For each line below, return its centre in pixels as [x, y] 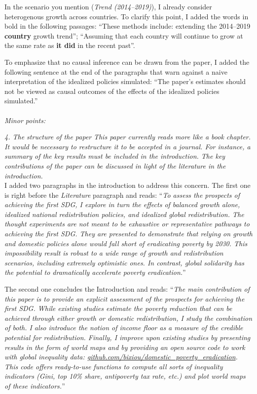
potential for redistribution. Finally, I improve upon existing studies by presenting [128, 337]
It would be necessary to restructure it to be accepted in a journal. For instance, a [128, 146]
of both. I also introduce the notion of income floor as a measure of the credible [124, 328]
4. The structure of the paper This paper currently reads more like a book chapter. [128, 137]
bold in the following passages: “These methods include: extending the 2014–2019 [128, 26]
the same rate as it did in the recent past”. [70, 45]
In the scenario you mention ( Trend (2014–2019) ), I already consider [108, 6]
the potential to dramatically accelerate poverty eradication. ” [95, 272]
